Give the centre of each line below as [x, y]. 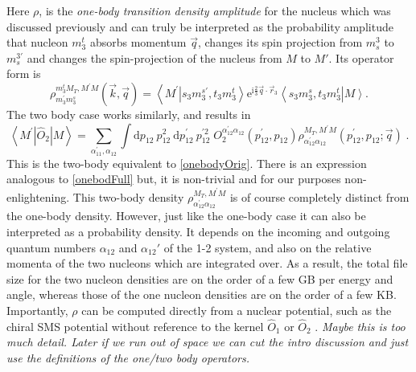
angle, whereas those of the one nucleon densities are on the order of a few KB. [202, 294]
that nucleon [37, 42]
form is [24, 74]
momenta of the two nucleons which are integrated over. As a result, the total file [207, 263]
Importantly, [37, 311]
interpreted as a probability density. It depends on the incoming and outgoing [198, 232]
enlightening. [38, 196]
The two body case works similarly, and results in [129, 114]
